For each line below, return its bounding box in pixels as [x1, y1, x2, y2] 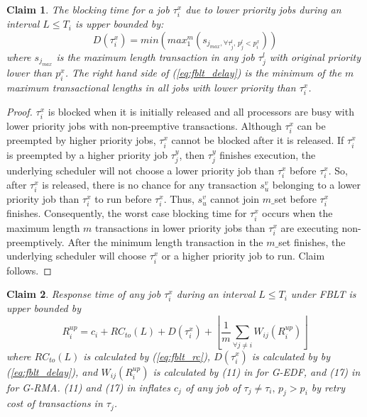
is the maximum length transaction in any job [56, 49, 255, 64]
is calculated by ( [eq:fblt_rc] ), [83, 348, 211, 363]
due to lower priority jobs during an [185, 2, 341, 16]
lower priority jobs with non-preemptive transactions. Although [6, 118, 282, 133]
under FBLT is [290, 287, 356, 301]
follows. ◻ [6, 262, 52, 277]
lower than [6, 65, 53, 80]
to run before [94, 191, 152, 206]
